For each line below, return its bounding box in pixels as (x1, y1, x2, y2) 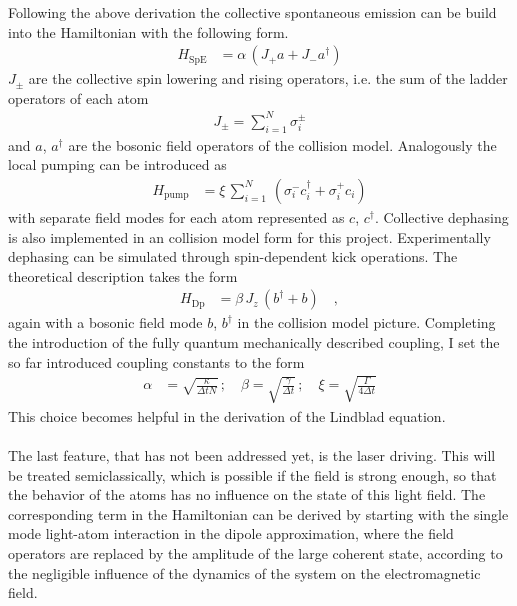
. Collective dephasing (374, 206, 509, 227)
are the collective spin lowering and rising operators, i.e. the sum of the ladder (28, 68, 508, 89)
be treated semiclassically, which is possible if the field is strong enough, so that (8, 464, 497, 485)
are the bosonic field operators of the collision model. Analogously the (68, 134, 497, 155)
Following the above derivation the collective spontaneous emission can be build (8, 2, 497, 22)
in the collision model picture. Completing (237, 312, 496, 333)
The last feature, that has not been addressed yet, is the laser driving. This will (8, 445, 496, 466)
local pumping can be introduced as (8, 154, 227, 175)
